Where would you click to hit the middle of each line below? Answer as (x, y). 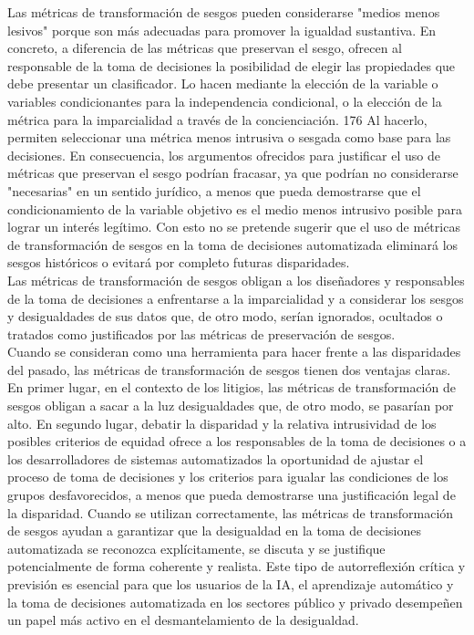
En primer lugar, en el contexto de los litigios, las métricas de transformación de (232, 387)
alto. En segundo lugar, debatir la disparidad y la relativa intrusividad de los (222, 423)
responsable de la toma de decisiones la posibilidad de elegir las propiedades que (232, 65)
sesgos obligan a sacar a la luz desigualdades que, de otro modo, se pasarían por (231, 406)
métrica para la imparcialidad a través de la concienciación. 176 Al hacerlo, (217, 119)
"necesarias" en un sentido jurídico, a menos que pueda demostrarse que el (214, 190)
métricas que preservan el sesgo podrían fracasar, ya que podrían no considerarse (233, 173)
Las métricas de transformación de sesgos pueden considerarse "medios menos (224, 12)
